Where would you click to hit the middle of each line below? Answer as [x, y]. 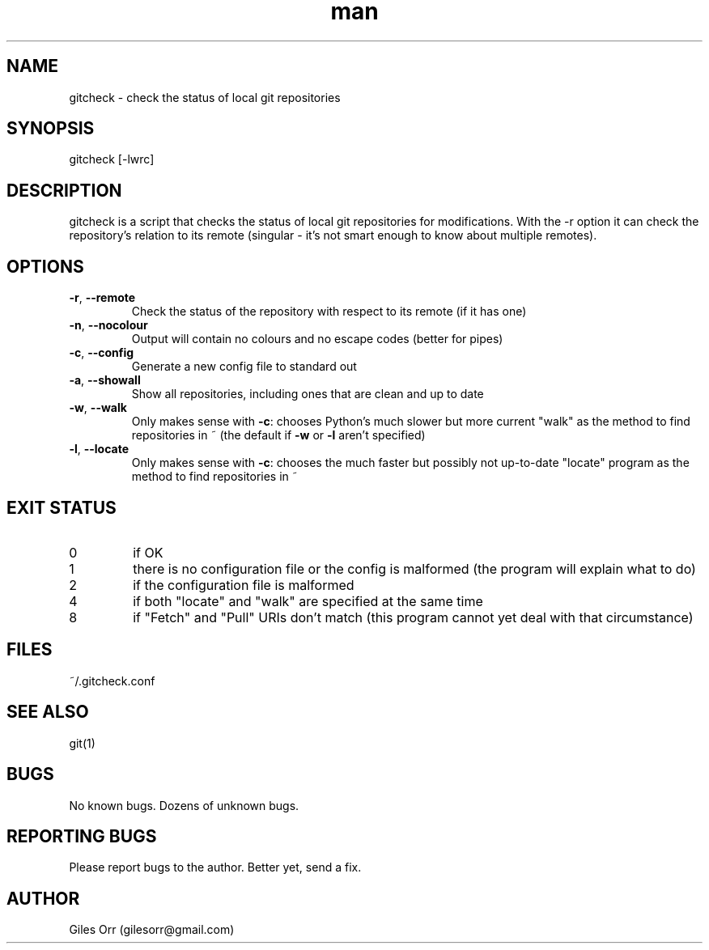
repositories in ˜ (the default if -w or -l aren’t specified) [278, 435]
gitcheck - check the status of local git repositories [205, 97]
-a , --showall [105, 380]
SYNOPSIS [51, 129]
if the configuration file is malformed [244, 585]
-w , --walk [98, 408]
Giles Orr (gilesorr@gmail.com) [152, 930]
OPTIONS [45, 266]
